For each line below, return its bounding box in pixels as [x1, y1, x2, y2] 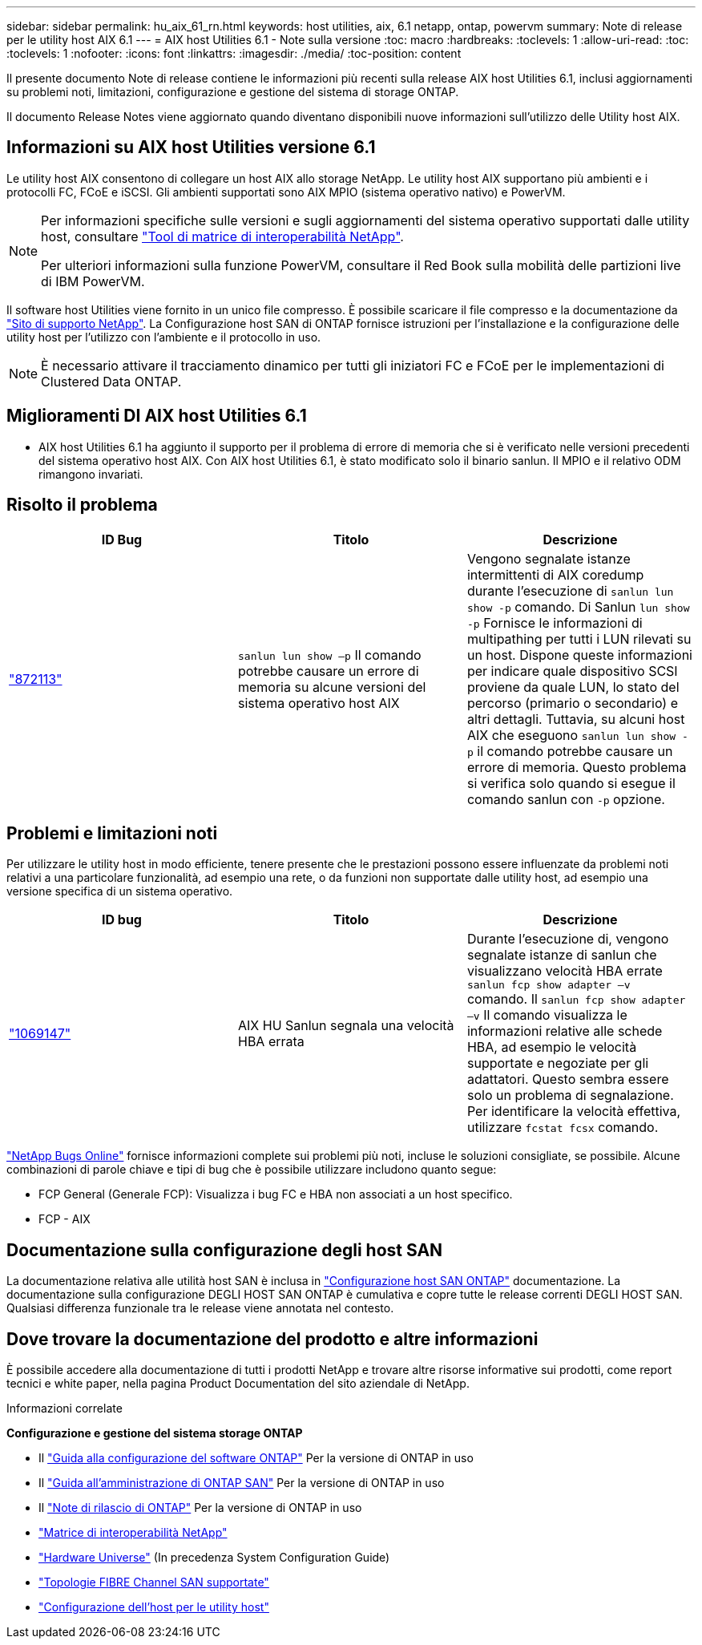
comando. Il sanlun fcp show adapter [466, 991, 686, 1008]
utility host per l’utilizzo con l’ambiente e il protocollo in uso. [6, 329, 321, 344]
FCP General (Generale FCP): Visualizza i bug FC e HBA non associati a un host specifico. [38, 1187, 513, 1202]
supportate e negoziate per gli [466, 1055, 649, 1072]
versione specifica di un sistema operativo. [6, 884, 233, 899]
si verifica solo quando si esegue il [466, 774, 676, 791]
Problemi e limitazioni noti [6, 822, 218, 843]
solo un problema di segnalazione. [466, 1087, 674, 1104]
